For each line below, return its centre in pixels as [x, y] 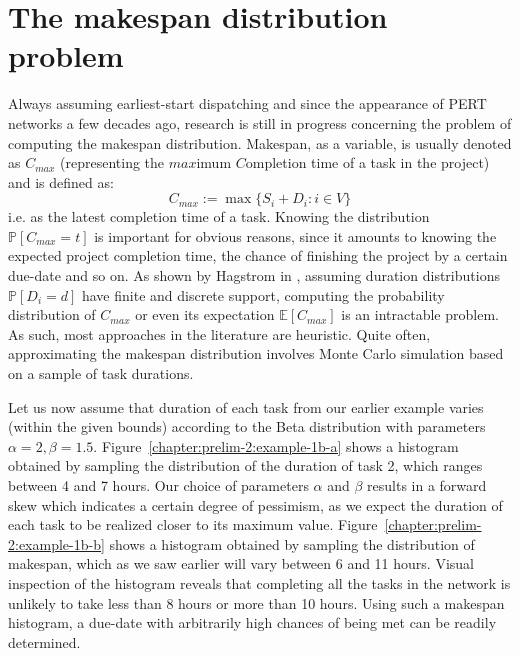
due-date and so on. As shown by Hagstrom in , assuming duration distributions [254, 275]
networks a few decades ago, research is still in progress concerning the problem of [260, 122]
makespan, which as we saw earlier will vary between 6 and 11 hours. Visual [241, 563]
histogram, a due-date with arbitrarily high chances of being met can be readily [252, 622]
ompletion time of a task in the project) [367, 162]
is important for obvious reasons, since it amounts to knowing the [295, 235]
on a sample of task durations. [101, 373]
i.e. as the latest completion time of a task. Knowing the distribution [219, 216]
